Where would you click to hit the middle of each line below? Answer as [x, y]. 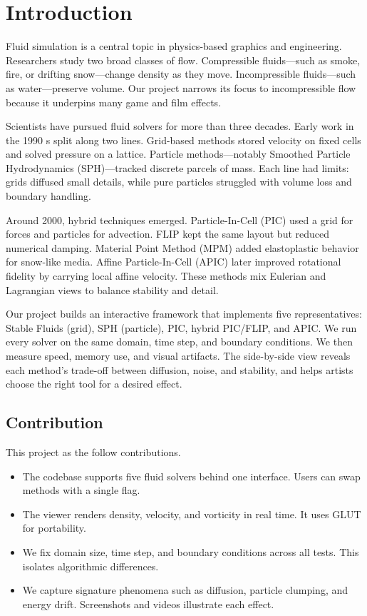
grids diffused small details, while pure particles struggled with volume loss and [179, 182]
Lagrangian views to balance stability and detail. [112, 289]
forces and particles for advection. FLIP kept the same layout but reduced [168, 234]
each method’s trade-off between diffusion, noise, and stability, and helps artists [180, 369]
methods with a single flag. [81, 490]
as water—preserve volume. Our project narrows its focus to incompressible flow [181, 87]
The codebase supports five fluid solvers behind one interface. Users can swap [191, 476]
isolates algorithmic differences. [91, 566]
